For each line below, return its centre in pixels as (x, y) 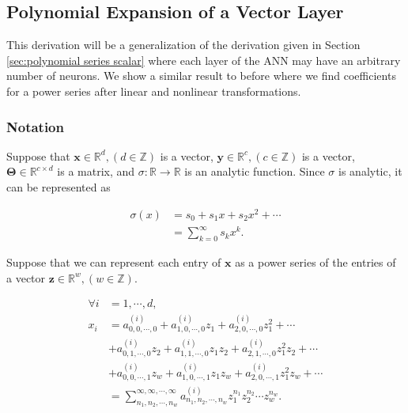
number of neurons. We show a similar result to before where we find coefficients (201, 76)
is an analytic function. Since (255, 171)
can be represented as (59, 186)
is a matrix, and (96, 171)
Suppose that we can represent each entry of (114, 262)
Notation (35, 126)
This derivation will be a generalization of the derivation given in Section (183, 45)
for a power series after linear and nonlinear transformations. (154, 91)
